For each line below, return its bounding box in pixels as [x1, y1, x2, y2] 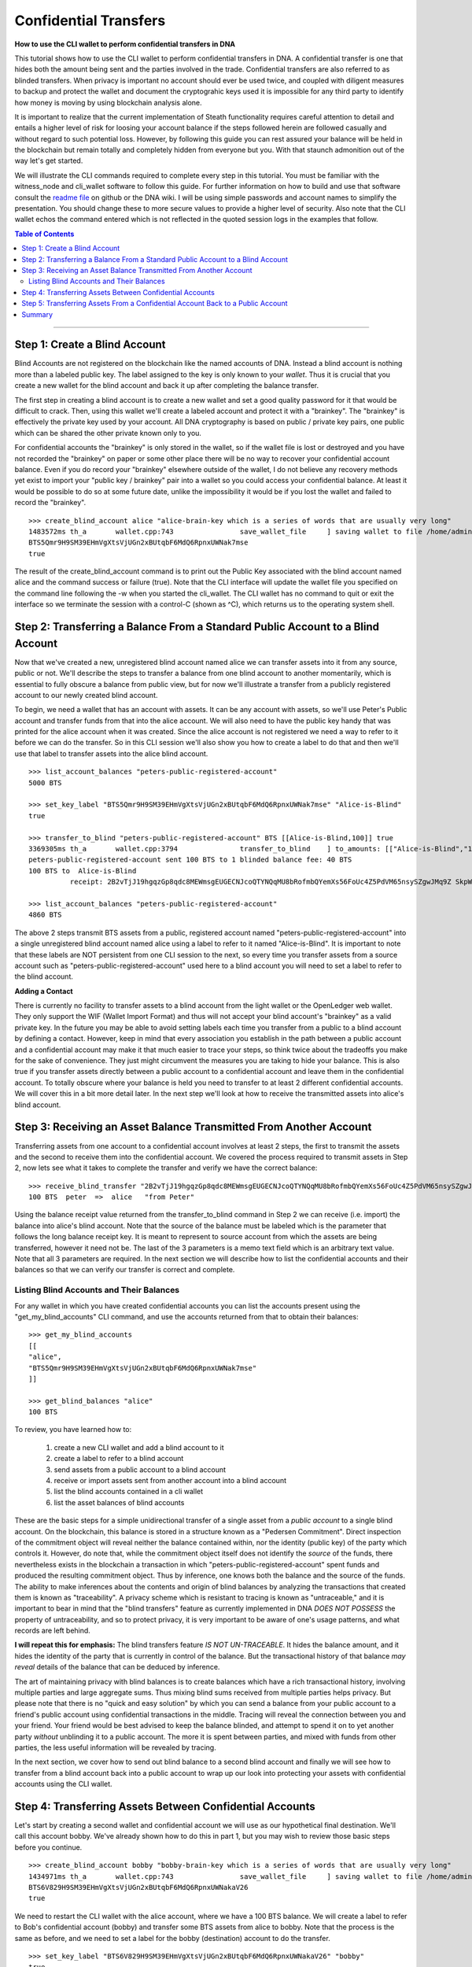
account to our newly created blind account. [14, 690, 158, 699]
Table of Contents [14, 229, 75, 238]
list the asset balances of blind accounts [53, 1497, 185, 1507]
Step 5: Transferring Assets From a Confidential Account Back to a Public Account [21, 299, 288, 308]
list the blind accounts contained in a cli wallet [53, 1487, 204, 1496]
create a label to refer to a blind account [53, 1454, 184, 1463]
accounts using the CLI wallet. [14, 1779, 113, 1789]
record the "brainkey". [14, 498, 87, 507]
